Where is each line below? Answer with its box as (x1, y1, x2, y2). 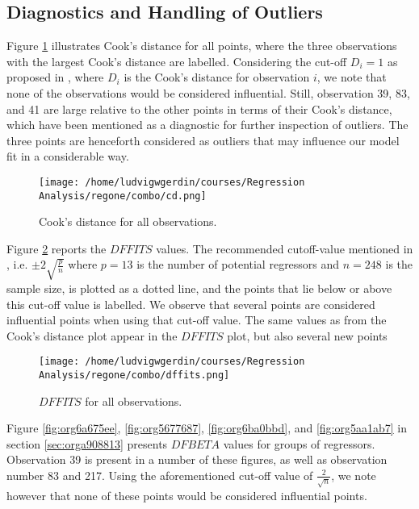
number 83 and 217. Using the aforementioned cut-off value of (6, 466, 313, 483)
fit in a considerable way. (6, 148, 129, 165)
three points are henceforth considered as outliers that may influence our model (6, 131, 400, 148)
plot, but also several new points (227, 327, 388, 344)
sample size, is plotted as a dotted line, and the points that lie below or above (6, 279, 392, 296)
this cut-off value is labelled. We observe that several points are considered (6, 295, 375, 312)
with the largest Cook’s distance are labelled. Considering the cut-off (6, 52, 347, 69)
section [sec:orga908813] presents (6, 435, 168, 452)
